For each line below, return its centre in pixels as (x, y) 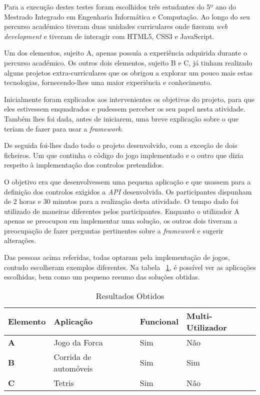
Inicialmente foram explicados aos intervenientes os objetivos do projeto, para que (129, 99)
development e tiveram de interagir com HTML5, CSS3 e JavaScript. (109, 36)
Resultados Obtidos (130, 295)
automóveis (73, 368)
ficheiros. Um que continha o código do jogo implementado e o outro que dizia (124, 155)
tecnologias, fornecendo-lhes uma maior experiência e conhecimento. (108, 82)
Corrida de (72, 356)
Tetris (64, 382)
